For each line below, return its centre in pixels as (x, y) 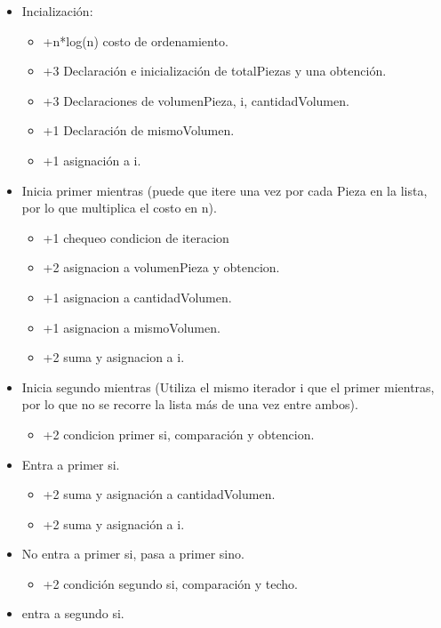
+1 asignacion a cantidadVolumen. (137, 297)
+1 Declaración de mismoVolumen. (139, 130)
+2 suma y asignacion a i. (114, 357)
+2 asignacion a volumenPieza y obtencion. (161, 267)
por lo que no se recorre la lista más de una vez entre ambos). (190, 404)
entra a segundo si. (73, 613)
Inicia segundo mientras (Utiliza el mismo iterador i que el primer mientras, (228, 386)
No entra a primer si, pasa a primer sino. (133, 554)
